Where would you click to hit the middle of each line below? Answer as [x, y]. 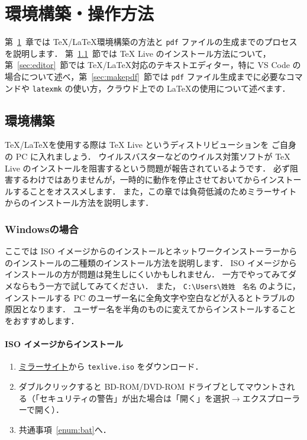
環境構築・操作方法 [80, 13]
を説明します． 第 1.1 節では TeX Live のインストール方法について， [138, 53]
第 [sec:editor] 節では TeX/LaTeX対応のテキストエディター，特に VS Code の [153, 65]
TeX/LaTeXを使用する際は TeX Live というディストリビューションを [137, 145]
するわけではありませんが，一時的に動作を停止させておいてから [136, 179]
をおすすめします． [42, 320]
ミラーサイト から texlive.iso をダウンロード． [111, 366]
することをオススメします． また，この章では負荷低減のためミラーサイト [155, 191]
